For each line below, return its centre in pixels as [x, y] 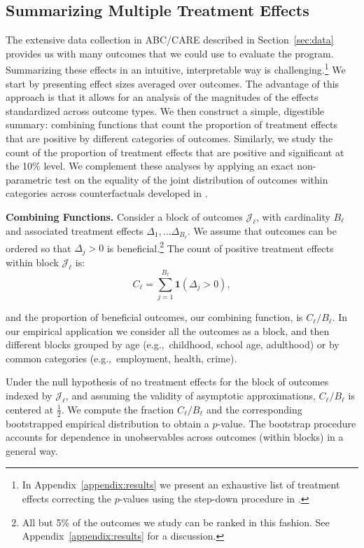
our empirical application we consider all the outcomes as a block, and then [168, 330]
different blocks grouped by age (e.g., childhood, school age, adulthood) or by [173, 344]
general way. [32, 450]
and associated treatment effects [75, 230]
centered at [30, 409]
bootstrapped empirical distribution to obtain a [107, 423]
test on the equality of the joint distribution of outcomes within [191, 179]
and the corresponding [254, 409]
